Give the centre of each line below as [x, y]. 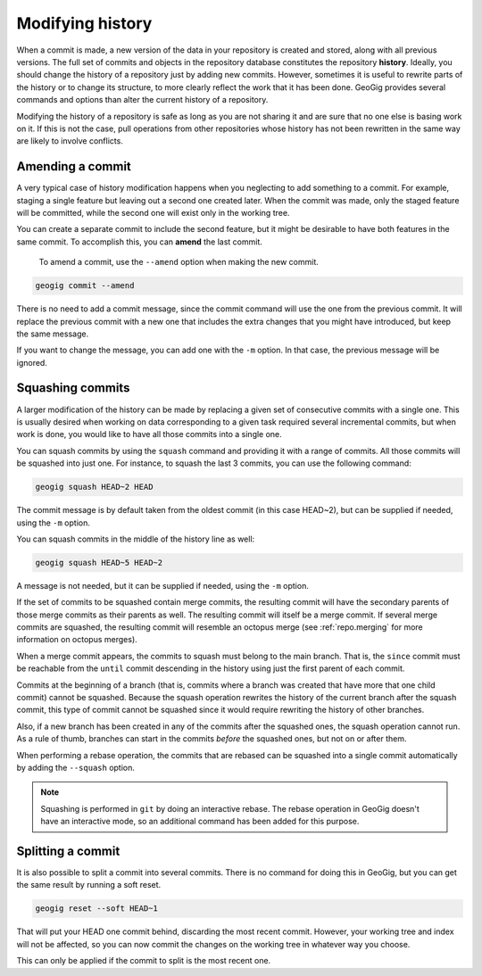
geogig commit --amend [85, 286]
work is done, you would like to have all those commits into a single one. [150, 434]
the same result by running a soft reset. [89, 885]
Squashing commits [73, 388]
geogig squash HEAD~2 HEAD [94, 487]
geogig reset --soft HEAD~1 [96, 909]
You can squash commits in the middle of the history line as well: [136, 539]
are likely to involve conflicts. [70, 141]
